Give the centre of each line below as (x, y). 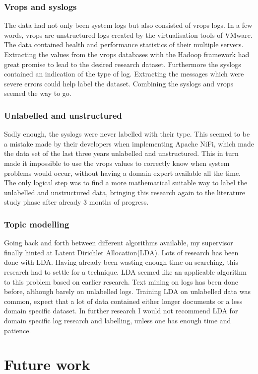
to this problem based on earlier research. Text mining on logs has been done (121, 281)
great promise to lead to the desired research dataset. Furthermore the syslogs (123, 64)
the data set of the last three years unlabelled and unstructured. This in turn (121, 153)
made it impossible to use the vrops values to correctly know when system (117, 163)
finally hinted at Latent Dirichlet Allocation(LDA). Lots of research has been (121, 252)
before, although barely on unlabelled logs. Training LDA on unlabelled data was (127, 291)
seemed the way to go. (38, 93)
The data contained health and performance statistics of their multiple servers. (124, 44)
